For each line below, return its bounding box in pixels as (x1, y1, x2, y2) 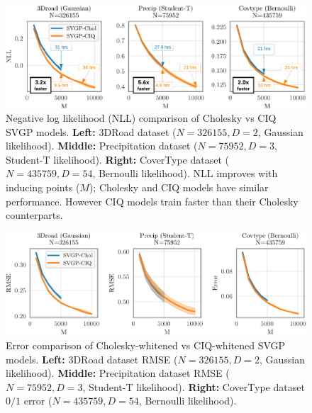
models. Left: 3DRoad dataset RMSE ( (6, 351, 178, 366)
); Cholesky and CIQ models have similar (89, 180, 269, 195)
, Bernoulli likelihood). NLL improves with (92, 166, 278, 181)
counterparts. (6, 208, 63, 222)
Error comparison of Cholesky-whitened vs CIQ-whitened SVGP (6, 338, 286, 353)
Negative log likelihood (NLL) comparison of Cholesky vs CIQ (6, 111, 277, 125)
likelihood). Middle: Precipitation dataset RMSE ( (6, 366, 230, 380)
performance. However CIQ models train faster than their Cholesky (6, 193, 299, 208)
